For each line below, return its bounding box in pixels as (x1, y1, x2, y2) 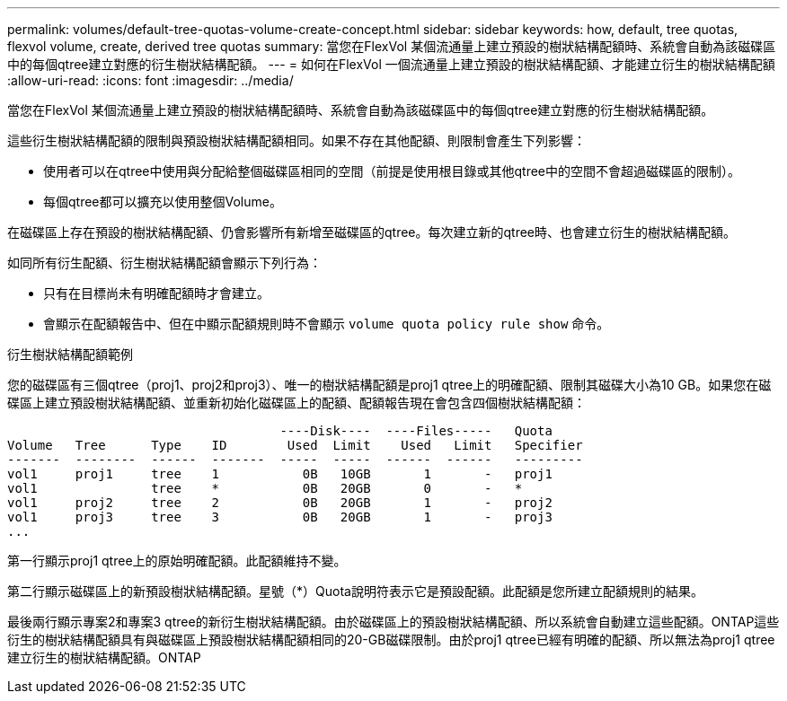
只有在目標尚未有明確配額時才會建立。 (43, 285, 270, 301)
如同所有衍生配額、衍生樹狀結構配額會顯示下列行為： (7, 255, 322, 270)
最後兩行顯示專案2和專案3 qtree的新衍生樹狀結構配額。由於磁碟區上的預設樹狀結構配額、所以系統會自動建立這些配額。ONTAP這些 (7, 614, 780, 629)
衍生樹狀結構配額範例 (7, 346, 133, 362)
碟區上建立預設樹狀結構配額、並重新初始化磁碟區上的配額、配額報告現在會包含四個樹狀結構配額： (7, 395, 586, 410)
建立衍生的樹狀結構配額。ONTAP (7, 650, 201, 665)
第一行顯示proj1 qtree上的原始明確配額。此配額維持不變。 (7, 553, 347, 568)
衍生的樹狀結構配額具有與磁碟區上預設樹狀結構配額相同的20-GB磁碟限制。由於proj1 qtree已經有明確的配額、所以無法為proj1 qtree (7, 632, 775, 647)
